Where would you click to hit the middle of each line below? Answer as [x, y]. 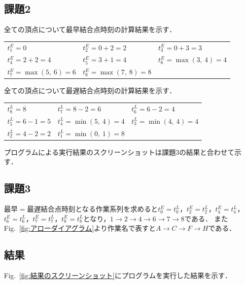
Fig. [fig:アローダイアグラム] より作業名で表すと [80, 228]
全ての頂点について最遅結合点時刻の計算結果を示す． [90, 90]
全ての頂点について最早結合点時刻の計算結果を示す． [90, 29]
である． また [206, 218]
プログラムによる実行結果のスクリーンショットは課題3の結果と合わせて [119, 152]
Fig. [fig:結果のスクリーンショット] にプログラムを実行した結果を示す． [118, 275]
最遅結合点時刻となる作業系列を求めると [92, 209]
